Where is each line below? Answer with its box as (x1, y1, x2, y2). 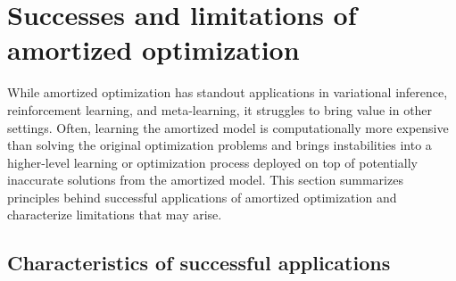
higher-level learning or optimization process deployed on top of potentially (7, 153, 419, 171)
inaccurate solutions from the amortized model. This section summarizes (7, 170, 403, 189)
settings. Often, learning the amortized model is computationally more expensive (7, 118, 449, 136)
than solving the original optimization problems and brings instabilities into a (7, 136, 432, 154)
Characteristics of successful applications (7, 249, 391, 277)
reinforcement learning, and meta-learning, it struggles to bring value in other (7, 100, 433, 119)
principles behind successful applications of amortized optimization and (7, 187, 397, 206)
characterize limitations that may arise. (7, 205, 222, 224)
